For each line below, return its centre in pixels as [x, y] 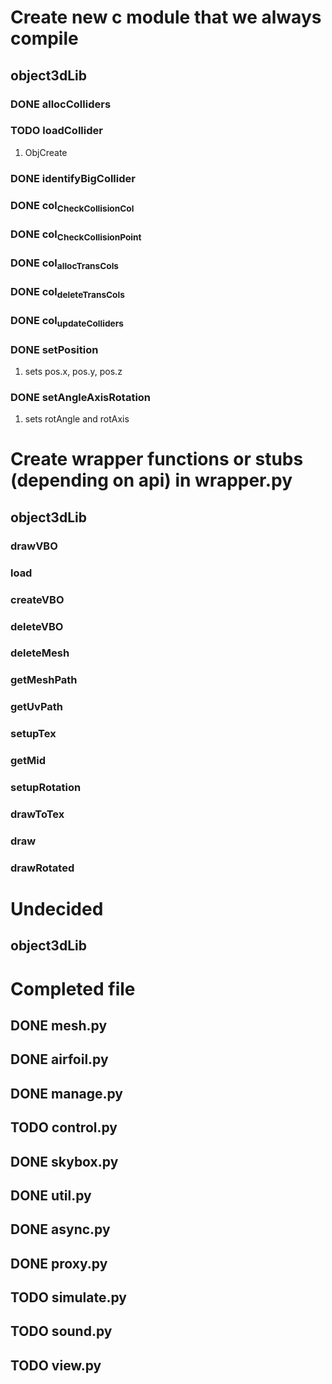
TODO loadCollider [56, 131]
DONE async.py [60, 1229]
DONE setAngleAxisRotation [81, 397]
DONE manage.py [66, 1093]
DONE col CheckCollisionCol [72, 206]
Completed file [73, 988]
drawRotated [42, 868]
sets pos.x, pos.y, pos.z [73, 371]
